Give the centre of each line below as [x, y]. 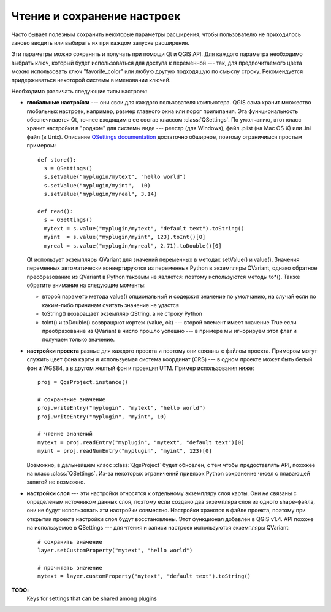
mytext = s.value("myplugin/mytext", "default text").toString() [144, 228]
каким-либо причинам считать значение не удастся [110, 305]
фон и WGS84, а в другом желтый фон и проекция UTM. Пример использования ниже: [140, 368]
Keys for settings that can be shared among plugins [92, 598]
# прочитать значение [70, 567]
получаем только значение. [78, 339]
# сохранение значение [72, 399]
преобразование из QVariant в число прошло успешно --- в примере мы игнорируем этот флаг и [169, 331]
